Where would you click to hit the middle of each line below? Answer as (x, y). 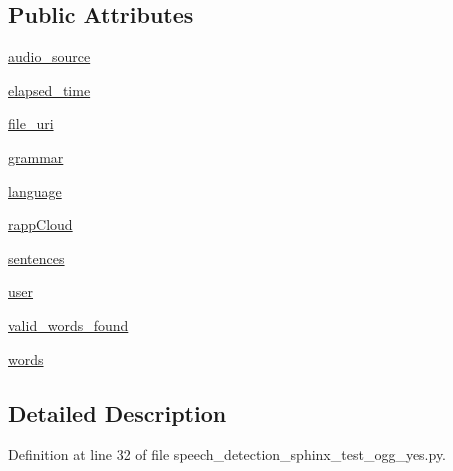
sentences (36, 257)
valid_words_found (68, 324)
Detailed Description (117, 412)
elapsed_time (49, 89)
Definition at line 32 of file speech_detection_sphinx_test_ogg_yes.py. (227, 454)
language (35, 190)
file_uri (31, 123)
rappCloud (40, 224)
